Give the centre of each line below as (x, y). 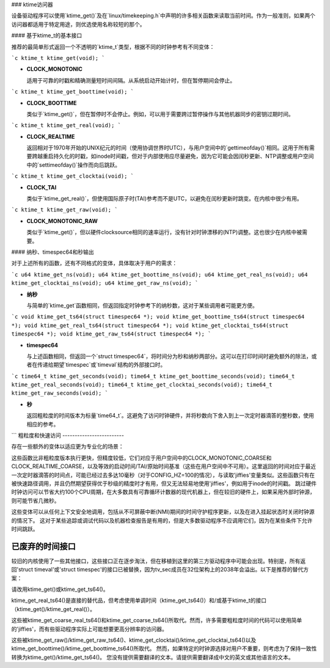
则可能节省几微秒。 (35, 501)
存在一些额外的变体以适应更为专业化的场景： (68, 447)
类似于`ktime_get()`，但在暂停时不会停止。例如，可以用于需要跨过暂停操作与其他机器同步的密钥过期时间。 (160, 114)
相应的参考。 (43, 424)
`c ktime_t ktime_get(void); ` (58, 58)
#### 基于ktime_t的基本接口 (47, 35)
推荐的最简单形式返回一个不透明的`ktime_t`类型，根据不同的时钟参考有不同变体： (113, 46)
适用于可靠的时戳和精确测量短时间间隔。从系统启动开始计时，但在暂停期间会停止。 (131, 80)
